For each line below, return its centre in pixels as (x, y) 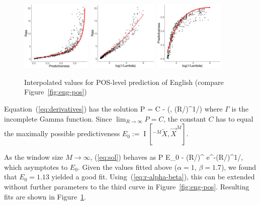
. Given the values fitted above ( (127, 167)
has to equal (235, 118)
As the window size (34, 157)
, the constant (185, 118)
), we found (239, 167)
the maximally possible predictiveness (62, 133)
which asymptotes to (36, 167)
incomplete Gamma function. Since (58, 118)
